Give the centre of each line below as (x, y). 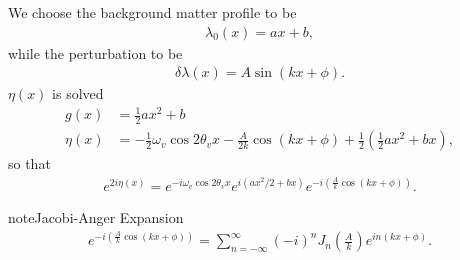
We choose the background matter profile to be (152, 12)
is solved (78, 93)
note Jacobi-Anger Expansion (96, 217)
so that (29, 163)
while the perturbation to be (95, 52)
